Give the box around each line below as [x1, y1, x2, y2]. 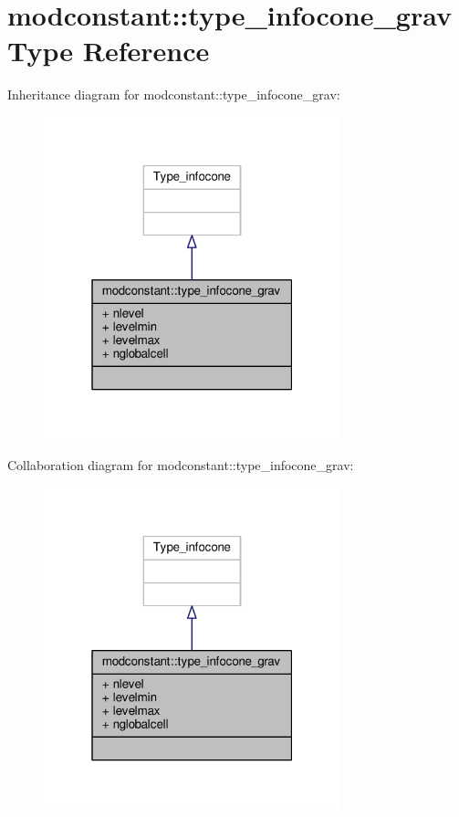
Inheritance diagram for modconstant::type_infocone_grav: [7, 85, 340, 104]
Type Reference [7, 32, 210, 69]
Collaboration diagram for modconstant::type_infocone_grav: [7, 455, 354, 474]
